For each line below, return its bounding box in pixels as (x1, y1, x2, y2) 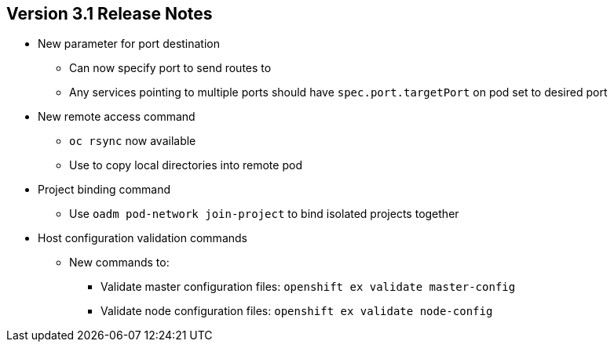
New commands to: (69, 256, 170, 270)
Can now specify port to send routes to (69, 61, 272, 75)
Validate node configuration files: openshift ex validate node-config (101, 304, 493, 318)
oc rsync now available (69, 134, 196, 148)
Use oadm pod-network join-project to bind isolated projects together (69, 207, 459, 221)
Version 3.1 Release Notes (6, 4, 213, 24)
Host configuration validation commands (38, 231, 247, 245)
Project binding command (38, 183, 171, 197)
